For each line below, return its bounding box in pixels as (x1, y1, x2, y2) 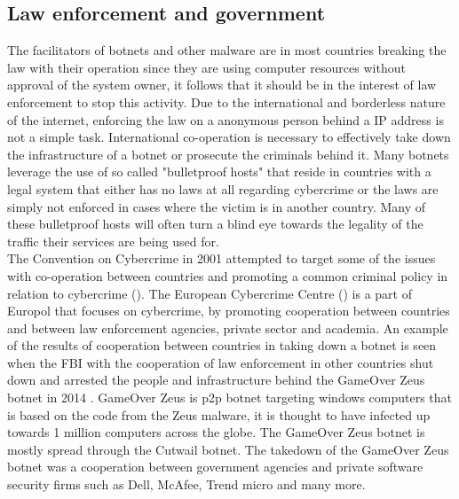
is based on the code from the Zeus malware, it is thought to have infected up (7, 405, 431, 424)
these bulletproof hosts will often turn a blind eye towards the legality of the (7, 214, 423, 233)
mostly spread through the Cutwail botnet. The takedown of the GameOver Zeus (7, 440, 449, 458)
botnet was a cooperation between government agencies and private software (7, 457, 423, 476)
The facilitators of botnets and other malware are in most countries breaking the (7, 41, 447, 59)
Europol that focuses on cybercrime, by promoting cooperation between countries (7, 301, 450, 320)
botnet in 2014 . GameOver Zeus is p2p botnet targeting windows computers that (7, 388, 453, 407)
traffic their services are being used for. (7, 231, 219, 250)
